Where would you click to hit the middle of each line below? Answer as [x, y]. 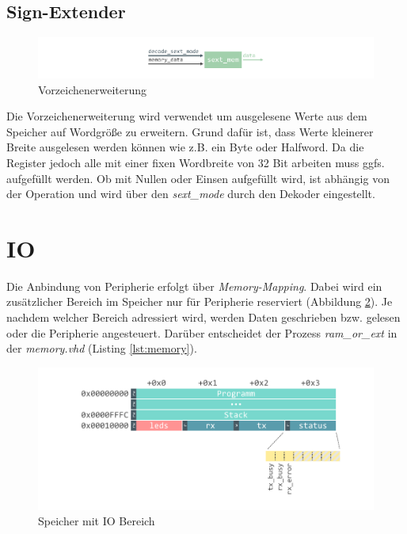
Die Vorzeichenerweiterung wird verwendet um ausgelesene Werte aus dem [187, 116]
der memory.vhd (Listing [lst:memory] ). [102, 348]
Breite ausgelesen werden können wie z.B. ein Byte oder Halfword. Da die [185, 147]
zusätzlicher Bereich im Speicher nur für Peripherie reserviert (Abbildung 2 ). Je [200, 301]
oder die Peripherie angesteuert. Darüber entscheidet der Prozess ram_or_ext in [202, 332]
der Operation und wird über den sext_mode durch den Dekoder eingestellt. [191, 194]
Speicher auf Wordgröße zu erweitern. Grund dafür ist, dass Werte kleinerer [190, 131]
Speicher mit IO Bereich [97, 521]
